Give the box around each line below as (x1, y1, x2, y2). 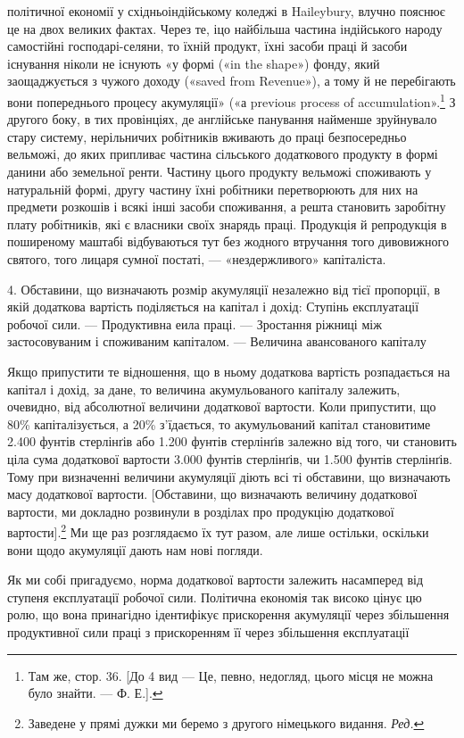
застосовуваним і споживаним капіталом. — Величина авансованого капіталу (7, 332, 427, 351)
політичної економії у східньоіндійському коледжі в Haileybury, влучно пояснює (7, 2, 445, 20)
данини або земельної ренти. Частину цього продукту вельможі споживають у (7, 162, 432, 180)
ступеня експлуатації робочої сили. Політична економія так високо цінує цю (7, 587, 422, 606)
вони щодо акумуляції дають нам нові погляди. (7, 540, 263, 559)
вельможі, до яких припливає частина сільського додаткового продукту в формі (7, 145, 438, 163)
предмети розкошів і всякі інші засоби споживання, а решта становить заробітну (7, 197, 446, 216)
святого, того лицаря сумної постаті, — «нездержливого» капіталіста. (7, 249, 386, 268)
